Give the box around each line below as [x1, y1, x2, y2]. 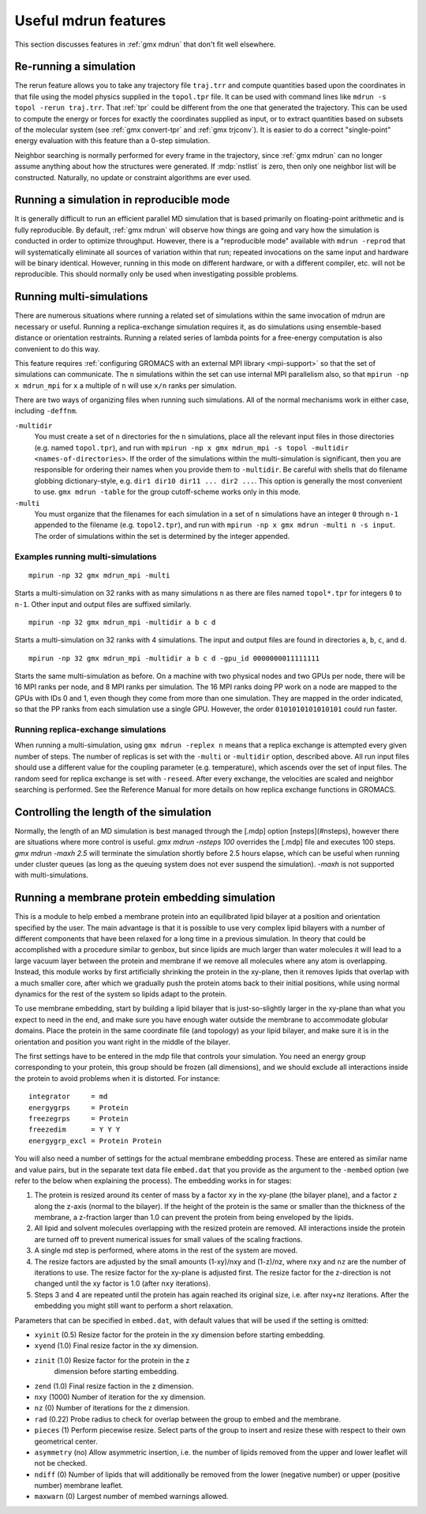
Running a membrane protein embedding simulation [14, 891, 275, 905]
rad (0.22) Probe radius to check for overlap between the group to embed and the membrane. [34, 1414, 341, 1424]
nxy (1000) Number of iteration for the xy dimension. [34, 1392, 206, 1402]
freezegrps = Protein [28, 1114, 129, 1123]
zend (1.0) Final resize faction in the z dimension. [34, 1381, 194, 1391]
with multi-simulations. [14, 870, 88, 880]
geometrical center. [34, 1437, 98, 1446]
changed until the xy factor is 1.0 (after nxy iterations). [34, 1279, 211, 1288]
